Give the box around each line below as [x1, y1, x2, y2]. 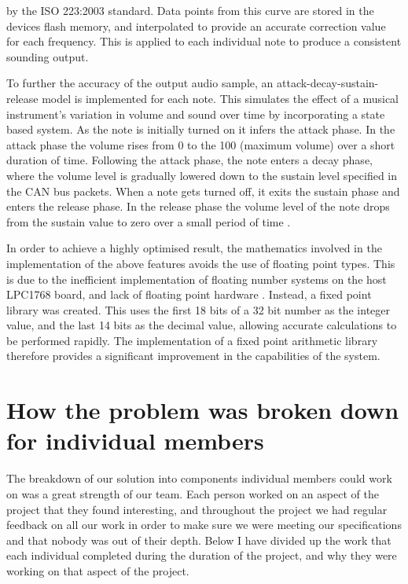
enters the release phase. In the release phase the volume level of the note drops [6, 198, 390, 215]
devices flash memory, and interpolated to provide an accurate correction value [6, 17, 386, 34]
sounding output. [6, 48, 89, 64]
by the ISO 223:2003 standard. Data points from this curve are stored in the [6, 2, 374, 18]
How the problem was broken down [6, 394, 399, 426]
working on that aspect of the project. [6, 562, 189, 578]
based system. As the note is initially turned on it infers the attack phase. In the [6, 121, 395, 138]
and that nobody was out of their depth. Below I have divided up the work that [6, 531, 391, 548]
